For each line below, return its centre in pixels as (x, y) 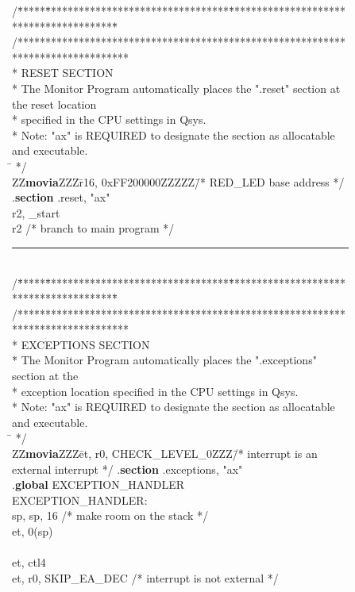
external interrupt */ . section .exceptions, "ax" (127, 469)
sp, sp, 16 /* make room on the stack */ (110, 515)
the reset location (54, 104)
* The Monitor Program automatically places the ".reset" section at (176, 88)
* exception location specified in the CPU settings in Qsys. (155, 391)
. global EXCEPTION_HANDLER (98, 484)
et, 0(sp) (33, 531)
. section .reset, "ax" (61, 197)
